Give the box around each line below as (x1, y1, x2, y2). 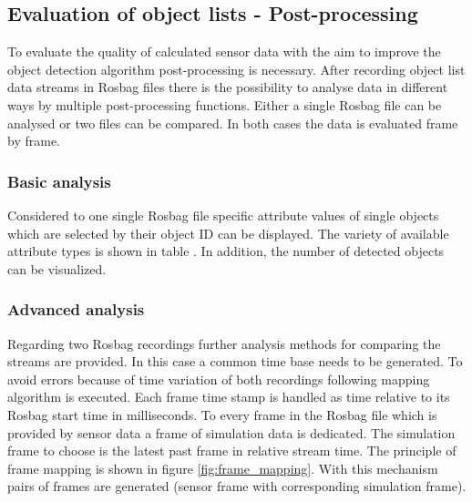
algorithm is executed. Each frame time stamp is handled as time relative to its (7, 387, 450, 406)
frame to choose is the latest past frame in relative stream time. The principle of (7, 441, 457, 460)
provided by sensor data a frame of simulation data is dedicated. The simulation (7, 423, 456, 442)
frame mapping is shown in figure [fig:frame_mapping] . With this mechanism (7, 458, 438, 477)
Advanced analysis (7, 298, 145, 321)
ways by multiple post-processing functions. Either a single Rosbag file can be (7, 95, 442, 114)
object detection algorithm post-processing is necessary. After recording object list (7, 59, 466, 78)
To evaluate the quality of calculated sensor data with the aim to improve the (7, 42, 441, 61)
